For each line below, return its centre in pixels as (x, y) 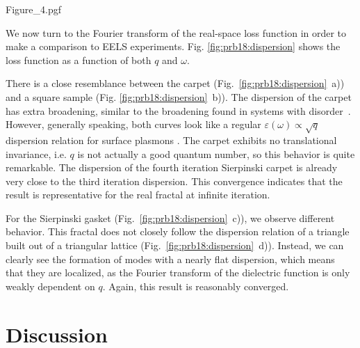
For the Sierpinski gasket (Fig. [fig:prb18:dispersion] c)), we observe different (170, 217)
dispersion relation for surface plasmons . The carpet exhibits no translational (171, 140)
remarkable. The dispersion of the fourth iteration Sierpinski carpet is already (172, 167)
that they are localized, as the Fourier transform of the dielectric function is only (178, 272)
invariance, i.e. (36, 153)
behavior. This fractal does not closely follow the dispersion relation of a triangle (178, 231)
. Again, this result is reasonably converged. (196, 286)
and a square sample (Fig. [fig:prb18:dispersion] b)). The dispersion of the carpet (179, 96)
